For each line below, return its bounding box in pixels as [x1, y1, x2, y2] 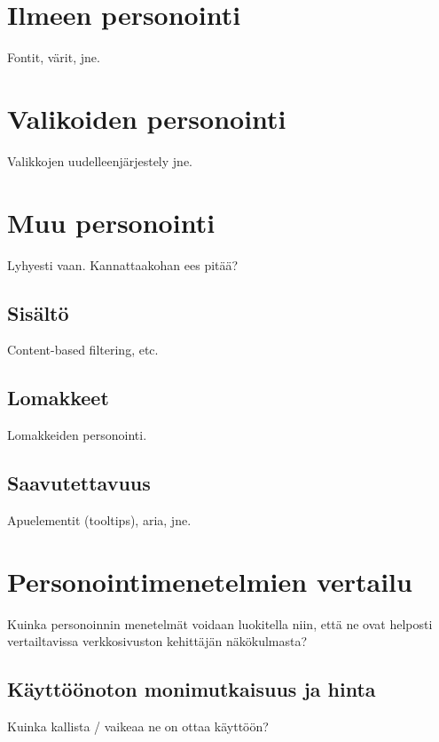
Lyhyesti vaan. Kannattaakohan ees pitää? [7, 255, 239, 274]
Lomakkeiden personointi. [7, 426, 147, 444]
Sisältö [7, 299, 69, 326]
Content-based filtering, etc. [7, 340, 159, 359]
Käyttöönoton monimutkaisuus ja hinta [7, 675, 376, 703]
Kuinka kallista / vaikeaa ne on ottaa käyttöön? [7, 717, 269, 736]
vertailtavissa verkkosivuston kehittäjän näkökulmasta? [7, 632, 308, 650]
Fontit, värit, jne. [7, 48, 100, 67]
